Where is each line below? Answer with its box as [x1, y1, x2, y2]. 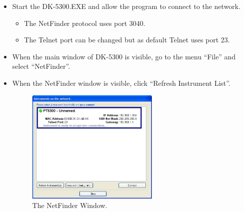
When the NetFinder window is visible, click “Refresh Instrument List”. [12, 77, 231, 88]
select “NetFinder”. [12, 61, 70, 71]
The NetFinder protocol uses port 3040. [24, 17, 145, 28]
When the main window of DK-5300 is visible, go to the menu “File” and [12, 51, 236, 61]
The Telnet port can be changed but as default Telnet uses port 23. [24, 34, 230, 45]
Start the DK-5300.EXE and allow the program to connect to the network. [12, 1, 241, 11]
